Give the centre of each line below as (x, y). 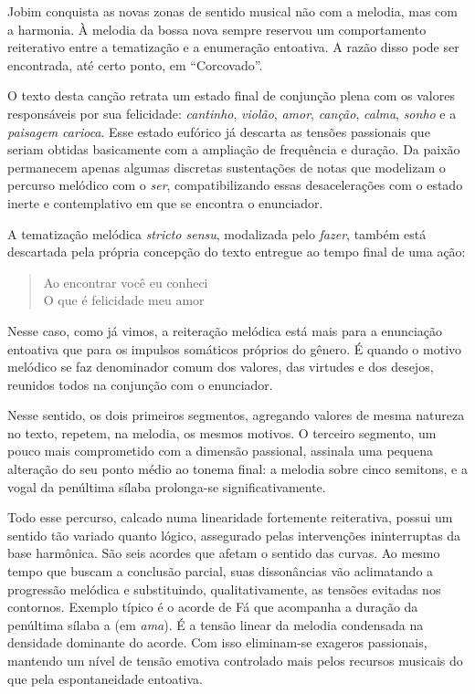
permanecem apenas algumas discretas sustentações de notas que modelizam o (227, 167)
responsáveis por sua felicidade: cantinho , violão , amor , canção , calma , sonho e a (232, 113)
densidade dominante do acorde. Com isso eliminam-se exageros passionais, (217, 642)
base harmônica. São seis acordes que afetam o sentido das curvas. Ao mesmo (224, 553)
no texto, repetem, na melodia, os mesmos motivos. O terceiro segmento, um (222, 432)
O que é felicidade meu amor (124, 300)
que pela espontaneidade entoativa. (105, 678)
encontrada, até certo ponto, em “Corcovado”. (135, 64)
